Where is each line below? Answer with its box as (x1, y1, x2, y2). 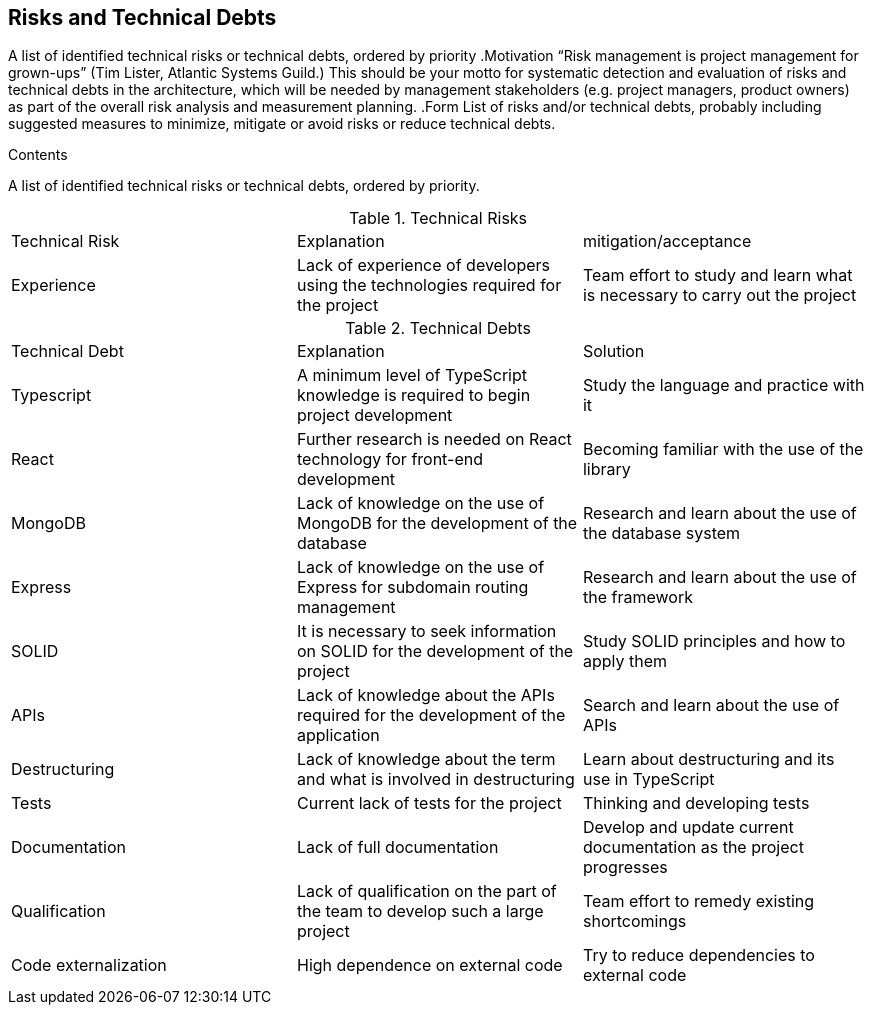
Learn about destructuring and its (582, 749, 835, 770)
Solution (582, 341, 645, 362)
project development (296, 405, 453, 426)
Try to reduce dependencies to (582, 945, 815, 966)
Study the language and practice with (582, 375, 865, 396)
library (582, 459, 631, 480)
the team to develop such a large (296, 901, 544, 922)
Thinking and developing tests (582, 793, 810, 814)
